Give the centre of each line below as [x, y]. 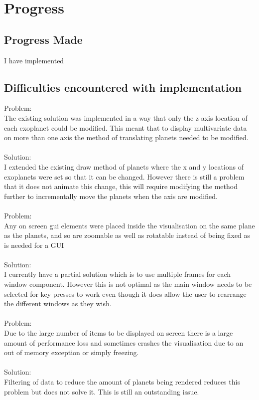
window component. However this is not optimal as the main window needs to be [128, 284]
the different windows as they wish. [58, 303]
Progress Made [43, 39]
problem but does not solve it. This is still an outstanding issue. [102, 391]
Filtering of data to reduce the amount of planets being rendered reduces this [122, 382]
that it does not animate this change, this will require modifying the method [121, 186]
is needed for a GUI [34, 245]
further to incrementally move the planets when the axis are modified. [111, 196]
